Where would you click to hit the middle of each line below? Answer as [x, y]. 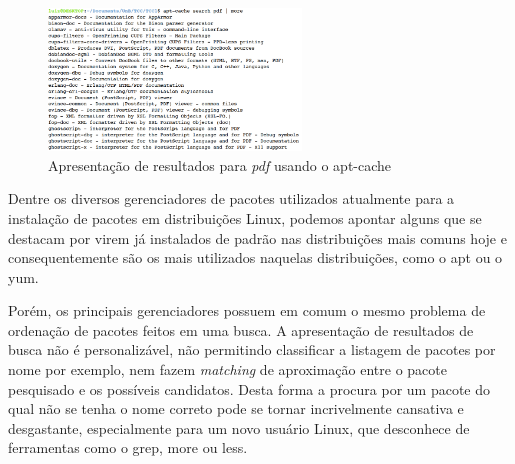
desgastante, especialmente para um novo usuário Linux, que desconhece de [239, 427]
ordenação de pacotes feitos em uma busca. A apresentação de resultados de [241, 329]
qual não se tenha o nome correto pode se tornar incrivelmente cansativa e [236, 408]
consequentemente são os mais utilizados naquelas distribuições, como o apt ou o [255, 257]
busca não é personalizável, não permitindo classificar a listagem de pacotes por [252, 349]
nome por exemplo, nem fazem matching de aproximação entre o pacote [227, 369]
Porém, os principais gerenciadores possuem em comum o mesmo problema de [247, 310]
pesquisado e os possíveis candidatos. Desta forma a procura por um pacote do [249, 388]
